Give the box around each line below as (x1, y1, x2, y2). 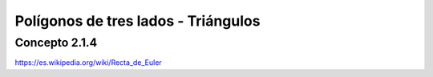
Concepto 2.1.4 (14, 35, 98, 50)
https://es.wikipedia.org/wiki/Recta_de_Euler (14, 58, 162, 67)
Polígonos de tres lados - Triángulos (14, 12, 261, 30)
